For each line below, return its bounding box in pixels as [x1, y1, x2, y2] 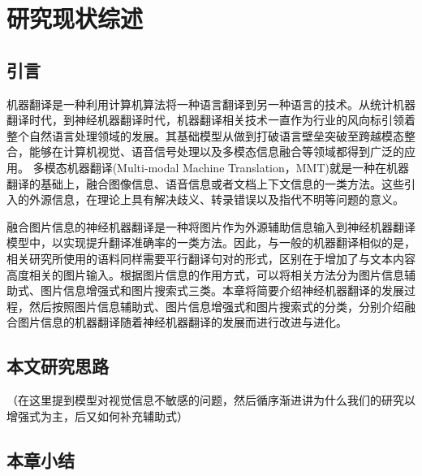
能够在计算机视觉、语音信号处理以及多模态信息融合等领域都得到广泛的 [28, 143, 404, 160]
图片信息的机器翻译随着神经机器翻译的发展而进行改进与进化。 [17, 314, 347, 331]
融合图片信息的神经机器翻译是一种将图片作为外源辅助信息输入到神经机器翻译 [6, 218, 416, 235]
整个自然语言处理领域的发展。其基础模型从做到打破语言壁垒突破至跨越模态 [6, 127, 404, 144]
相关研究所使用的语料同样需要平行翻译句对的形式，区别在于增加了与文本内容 [6, 249, 416, 266]
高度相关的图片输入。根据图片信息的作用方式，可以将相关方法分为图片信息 [6, 266, 404, 283]
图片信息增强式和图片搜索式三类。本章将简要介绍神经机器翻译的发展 [40, 282, 404, 299]
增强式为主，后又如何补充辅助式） [6, 407, 188, 424]
